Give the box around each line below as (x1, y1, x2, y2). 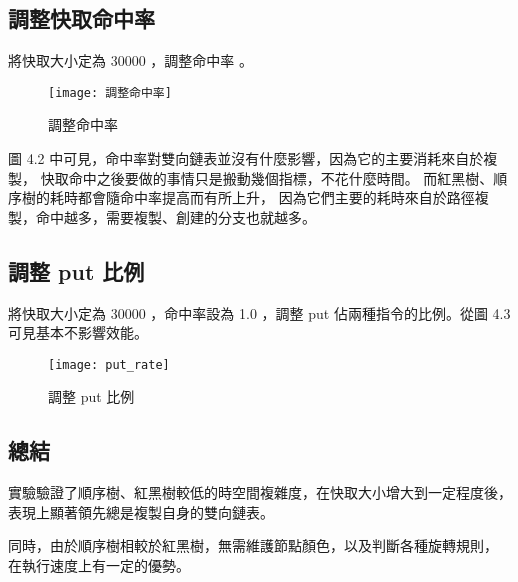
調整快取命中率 (8, 3, 155, 34)
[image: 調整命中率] (48, 85, 172, 100)
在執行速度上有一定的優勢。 (8, 555, 190, 576)
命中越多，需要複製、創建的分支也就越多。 (35, 206, 316, 227)
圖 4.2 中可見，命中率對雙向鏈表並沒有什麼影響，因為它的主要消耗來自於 (8, 148, 484, 169)
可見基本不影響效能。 (8, 322, 148, 343)
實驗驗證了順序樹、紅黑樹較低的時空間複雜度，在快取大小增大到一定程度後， (8, 482, 512, 503)
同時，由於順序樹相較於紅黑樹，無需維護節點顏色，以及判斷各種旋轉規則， (8, 535, 498, 556)
